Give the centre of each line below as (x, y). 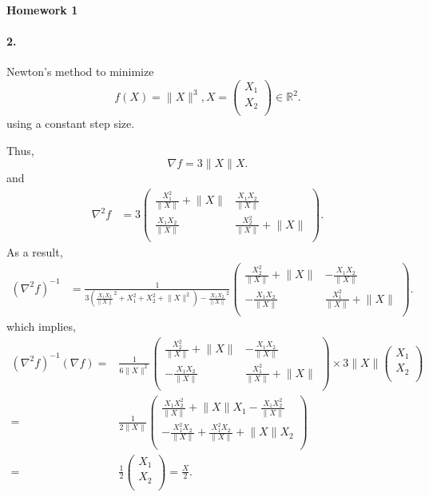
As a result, (35, 252)
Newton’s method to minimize (80, 72)
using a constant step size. (71, 123)
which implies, (41, 326)
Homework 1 (42, 10)
